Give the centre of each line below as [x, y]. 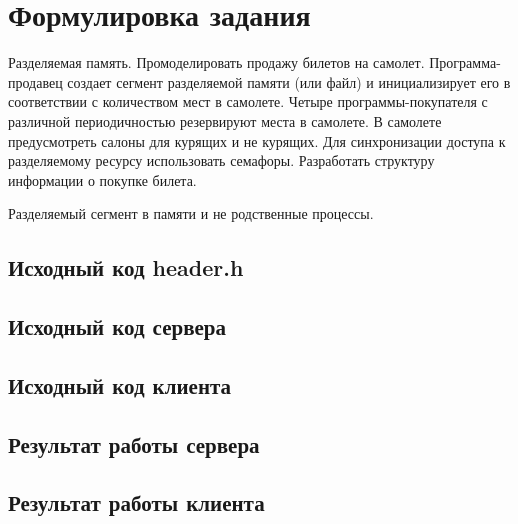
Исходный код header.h [126, 267]
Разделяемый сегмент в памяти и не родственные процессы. [191, 213]
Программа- [465, 62]
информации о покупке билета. [102, 179]
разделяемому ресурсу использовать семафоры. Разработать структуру [221, 160]
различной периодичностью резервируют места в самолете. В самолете [225, 120]
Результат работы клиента [136, 502]
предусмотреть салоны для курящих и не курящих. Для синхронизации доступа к [257, 140]
